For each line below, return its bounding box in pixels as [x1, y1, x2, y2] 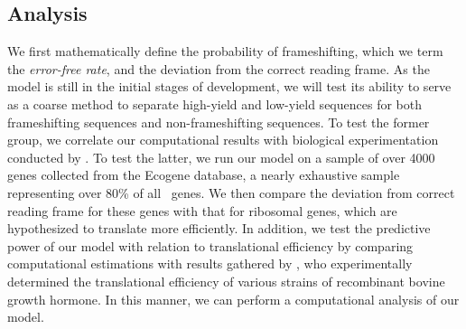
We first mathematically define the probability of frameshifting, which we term [7, 42, 443, 61]
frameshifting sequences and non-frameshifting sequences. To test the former [7, 112, 430, 131]
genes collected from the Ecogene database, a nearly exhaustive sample [7, 165, 400, 184]
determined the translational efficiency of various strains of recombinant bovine [7, 271, 445, 290]
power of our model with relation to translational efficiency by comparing [7, 236, 414, 255]
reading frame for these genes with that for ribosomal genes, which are [7, 201, 397, 220]
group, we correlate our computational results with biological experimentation [7, 130, 439, 149]
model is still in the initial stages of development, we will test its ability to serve [7, 77, 452, 96]
